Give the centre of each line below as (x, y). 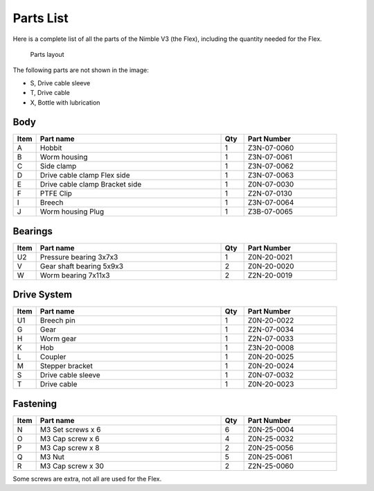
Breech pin (57, 320)
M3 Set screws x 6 (70, 429)
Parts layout (47, 54)
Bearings (33, 231)
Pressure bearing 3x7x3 (79, 257)
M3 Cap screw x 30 (72, 466)
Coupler (53, 357)
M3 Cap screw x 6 (70, 438)
